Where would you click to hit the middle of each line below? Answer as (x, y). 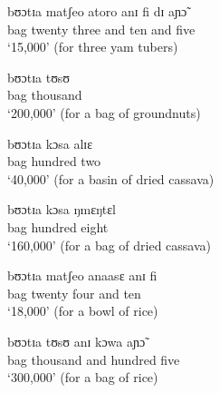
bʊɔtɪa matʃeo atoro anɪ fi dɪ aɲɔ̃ (97, 11)
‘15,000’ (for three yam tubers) (93, 47)
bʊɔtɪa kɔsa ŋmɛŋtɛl (62, 209)
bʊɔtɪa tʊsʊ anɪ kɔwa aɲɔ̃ (77, 341)
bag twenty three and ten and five (101, 29)
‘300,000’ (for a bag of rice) (83, 377)
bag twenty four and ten (74, 293)
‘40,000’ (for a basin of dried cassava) (111, 178)
